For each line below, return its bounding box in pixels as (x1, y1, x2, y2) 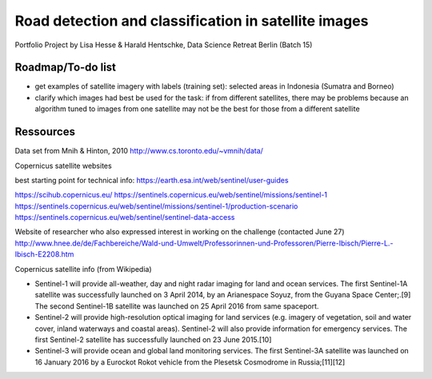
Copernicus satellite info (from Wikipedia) (14, 264, 152, 273)
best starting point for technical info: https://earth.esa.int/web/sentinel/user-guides (14, 175, 289, 185)
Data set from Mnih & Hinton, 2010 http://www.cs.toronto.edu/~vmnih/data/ (14, 146, 264, 156)
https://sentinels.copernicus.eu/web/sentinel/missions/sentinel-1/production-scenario (14, 201, 298, 211)
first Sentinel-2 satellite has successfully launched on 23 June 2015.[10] (34, 335, 272, 344)
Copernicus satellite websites (14, 161, 112, 170)
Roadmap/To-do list (14, 61, 116, 74)
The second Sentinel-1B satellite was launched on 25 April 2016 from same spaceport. (34, 301, 319, 311)
